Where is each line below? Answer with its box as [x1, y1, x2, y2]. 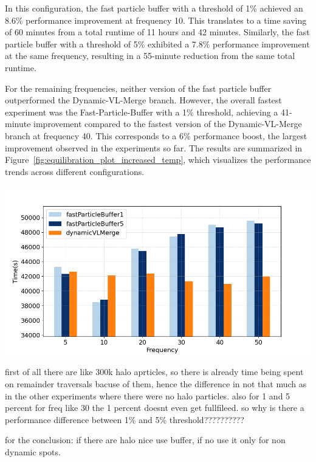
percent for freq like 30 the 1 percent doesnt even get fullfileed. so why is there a [5, 401, 304, 414]
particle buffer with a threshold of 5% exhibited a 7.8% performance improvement [5, 37, 310, 50]
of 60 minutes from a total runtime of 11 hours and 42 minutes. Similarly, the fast [5, 26, 310, 38]
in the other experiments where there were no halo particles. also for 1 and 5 [5, 389, 290, 402]
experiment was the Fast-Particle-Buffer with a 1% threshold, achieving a [5, 105, 278, 118]
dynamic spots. [5, 445, 61, 458]
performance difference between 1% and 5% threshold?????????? [5, 413, 244, 426]
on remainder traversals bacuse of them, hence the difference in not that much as [5, 377, 307, 390]
